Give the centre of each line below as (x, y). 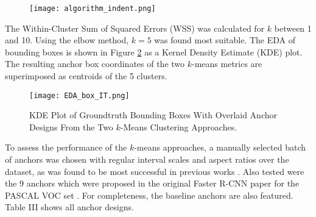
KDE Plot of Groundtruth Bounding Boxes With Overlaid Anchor (153, 115)
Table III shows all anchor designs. (69, 207)
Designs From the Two (71, 126)
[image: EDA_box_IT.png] (79, 95)
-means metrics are (227, 64)
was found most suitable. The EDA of (225, 40)
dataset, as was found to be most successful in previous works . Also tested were (155, 171)
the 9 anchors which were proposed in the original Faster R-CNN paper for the (152, 183)
